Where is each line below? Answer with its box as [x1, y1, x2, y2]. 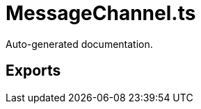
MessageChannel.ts [6, 1, 196, 25]
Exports [6, 62, 61, 80]
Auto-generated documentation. [6, 37, 153, 50]
